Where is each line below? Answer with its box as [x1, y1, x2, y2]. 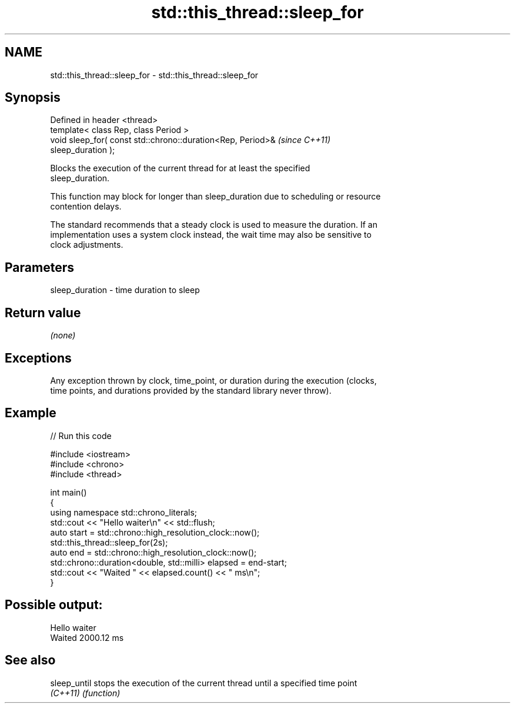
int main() [50, 487, 87, 497]
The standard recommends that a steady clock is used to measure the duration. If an [50, 220, 377, 230]
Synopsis [5, 90, 61, 105]
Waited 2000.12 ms [50, 632, 124, 643]
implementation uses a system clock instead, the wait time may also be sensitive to [50, 230, 372, 240]
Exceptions [5, 350, 72, 365]
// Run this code [50, 430, 112, 441]
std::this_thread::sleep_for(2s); [50, 537, 168, 547]
